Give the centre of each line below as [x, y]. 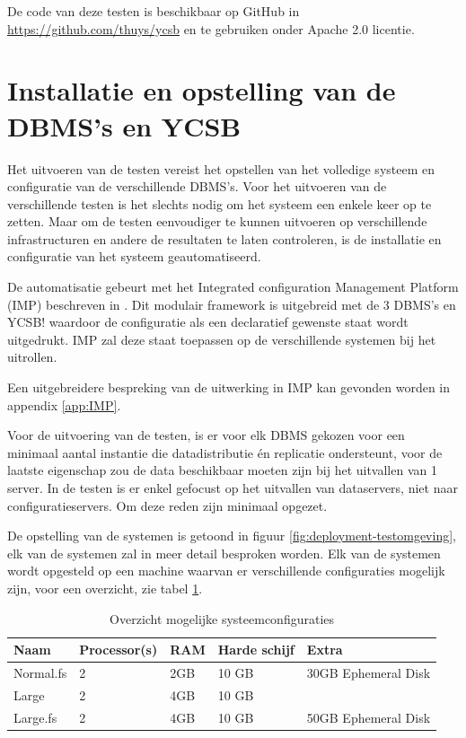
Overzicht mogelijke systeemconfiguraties [222, 618]
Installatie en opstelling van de [202, 90]
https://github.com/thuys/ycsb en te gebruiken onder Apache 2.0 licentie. [211, 28]
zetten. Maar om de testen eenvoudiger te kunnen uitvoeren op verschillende [217, 221]
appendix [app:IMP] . [64, 404]
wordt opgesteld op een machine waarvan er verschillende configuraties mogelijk [226, 571]
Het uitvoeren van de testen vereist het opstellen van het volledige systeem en [221, 168]
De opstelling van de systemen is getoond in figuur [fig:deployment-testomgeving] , [232, 536]
